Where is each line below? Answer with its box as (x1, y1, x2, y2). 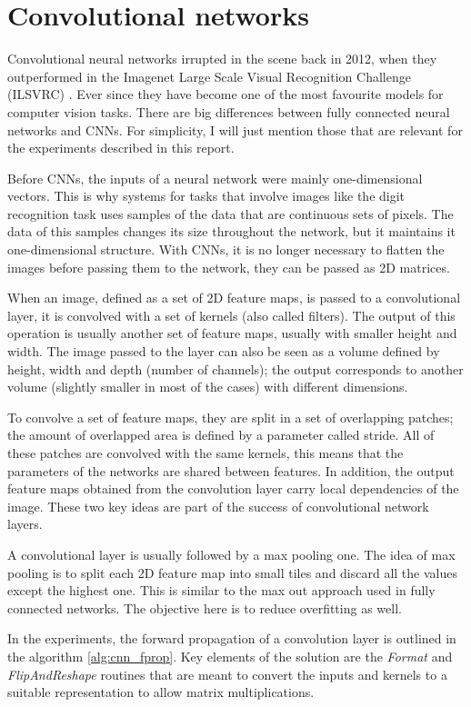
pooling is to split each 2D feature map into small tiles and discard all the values (7, 563, 457, 582)
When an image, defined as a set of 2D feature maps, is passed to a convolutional (7, 288, 461, 307)
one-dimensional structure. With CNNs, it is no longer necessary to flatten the (7, 240, 445, 259)
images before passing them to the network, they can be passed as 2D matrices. (7, 257, 450, 276)
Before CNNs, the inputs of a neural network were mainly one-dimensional (7, 168, 423, 187)
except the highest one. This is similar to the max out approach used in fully (7, 581, 436, 600)
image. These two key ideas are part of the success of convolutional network (7, 496, 429, 515)
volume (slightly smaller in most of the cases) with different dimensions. (7, 377, 408, 396)
